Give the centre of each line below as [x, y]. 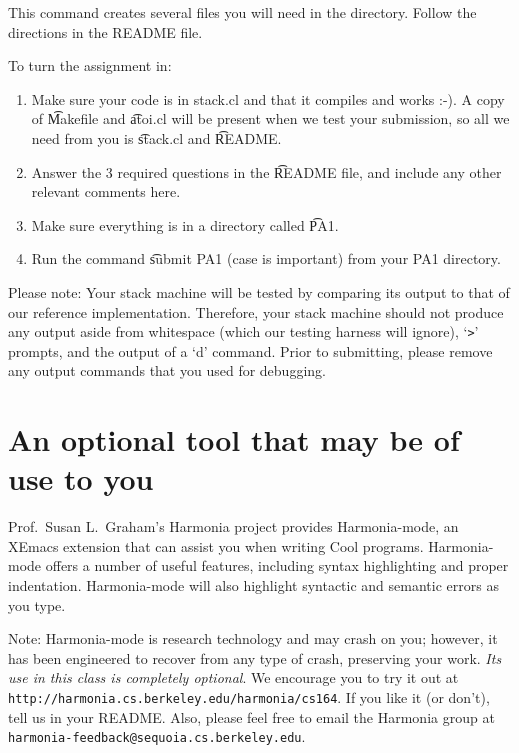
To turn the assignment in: [90, 65]
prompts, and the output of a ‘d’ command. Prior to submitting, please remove [250, 350]
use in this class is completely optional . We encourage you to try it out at [233, 677]
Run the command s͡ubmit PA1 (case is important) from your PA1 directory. [266, 258]
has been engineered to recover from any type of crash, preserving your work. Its [255, 657]
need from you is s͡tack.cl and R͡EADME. [156, 137]
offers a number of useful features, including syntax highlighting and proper [277, 565]
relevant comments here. [106, 191]
